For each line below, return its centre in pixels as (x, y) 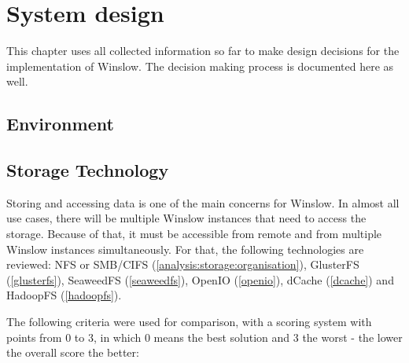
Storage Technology (88, 170)
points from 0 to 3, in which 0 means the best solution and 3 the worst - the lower (204, 337)
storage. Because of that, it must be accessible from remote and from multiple (194, 234)
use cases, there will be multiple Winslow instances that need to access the (186, 218)
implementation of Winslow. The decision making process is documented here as (200, 66)
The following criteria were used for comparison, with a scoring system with (189, 322)
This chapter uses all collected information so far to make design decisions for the (203, 51)
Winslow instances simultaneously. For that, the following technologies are (185, 249)
